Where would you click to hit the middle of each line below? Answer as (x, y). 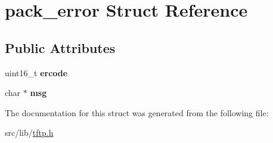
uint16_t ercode (36, 72)
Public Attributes (60, 47)
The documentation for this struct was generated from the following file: (137, 112)
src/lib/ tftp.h (29, 133)
